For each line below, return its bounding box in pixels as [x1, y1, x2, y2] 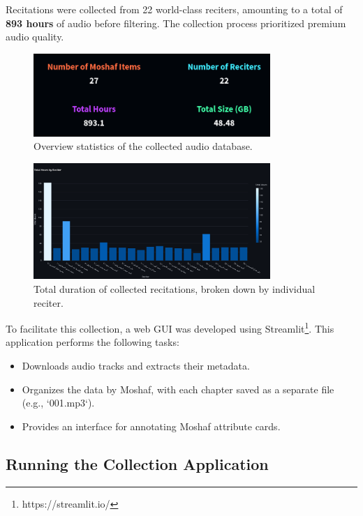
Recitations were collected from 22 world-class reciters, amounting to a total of [6, 2, 343, 16]
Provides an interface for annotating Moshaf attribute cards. [22, 418, 281, 433]
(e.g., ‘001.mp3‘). [22, 395, 95, 410]
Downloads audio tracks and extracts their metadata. [22, 358, 250, 373]
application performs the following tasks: [6, 335, 179, 349]
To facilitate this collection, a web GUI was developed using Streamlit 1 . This [6, 319, 334, 335]
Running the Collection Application [6, 453, 269, 474]
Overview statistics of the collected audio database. [34, 139, 253, 153]
